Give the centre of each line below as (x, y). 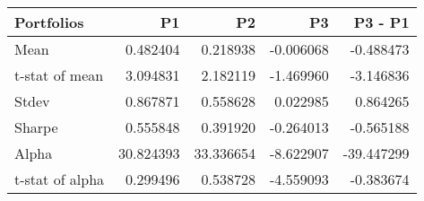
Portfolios (49, 22)
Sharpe (36, 127)
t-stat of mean (59, 75)
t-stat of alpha (60, 179)
